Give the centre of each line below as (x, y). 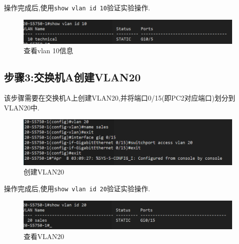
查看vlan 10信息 (48, 51)
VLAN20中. (22, 107)
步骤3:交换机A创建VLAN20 (73, 77)
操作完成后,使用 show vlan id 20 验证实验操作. (77, 188)
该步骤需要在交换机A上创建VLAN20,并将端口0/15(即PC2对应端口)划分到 (120, 98)
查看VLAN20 (44, 236)
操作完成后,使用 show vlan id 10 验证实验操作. (77, 7)
